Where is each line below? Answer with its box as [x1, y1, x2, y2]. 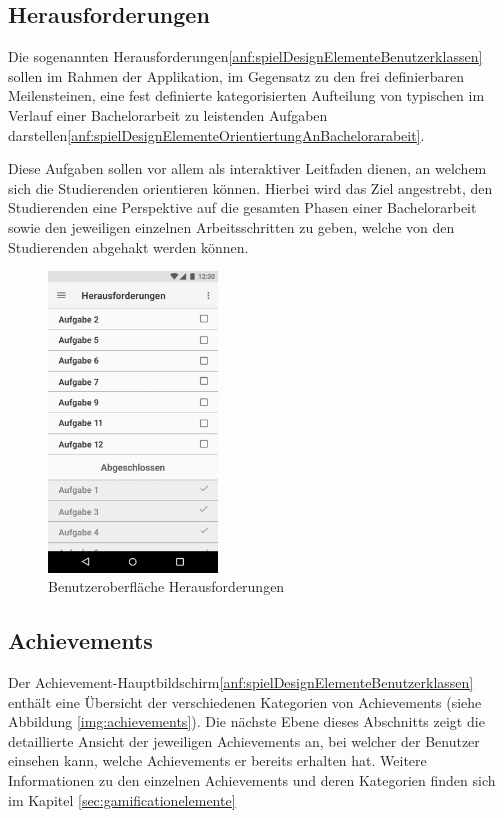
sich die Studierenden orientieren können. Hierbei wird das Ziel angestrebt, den [8, 177, 493, 198]
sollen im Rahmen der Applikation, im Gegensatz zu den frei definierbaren [8, 65, 465, 86]
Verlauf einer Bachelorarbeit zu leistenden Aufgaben [8, 104, 328, 125]
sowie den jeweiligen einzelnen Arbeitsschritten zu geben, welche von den [8, 216, 455, 237]
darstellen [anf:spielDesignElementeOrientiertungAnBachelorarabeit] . [8, 124, 425, 145]
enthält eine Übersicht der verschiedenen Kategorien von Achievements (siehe [8, 691, 482, 712]
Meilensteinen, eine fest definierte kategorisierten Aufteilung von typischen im [8, 85, 485, 106]
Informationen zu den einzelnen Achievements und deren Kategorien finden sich [8, 770, 496, 790]
